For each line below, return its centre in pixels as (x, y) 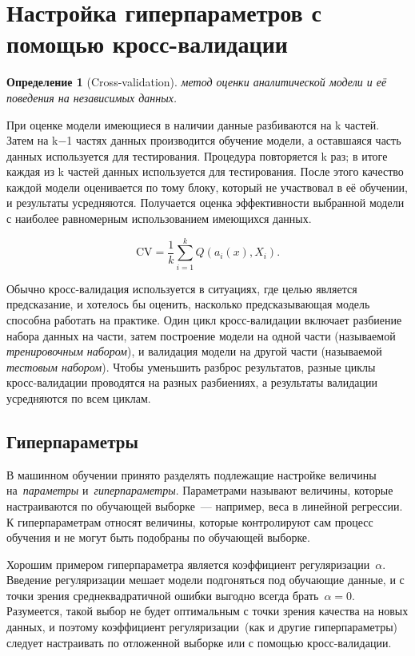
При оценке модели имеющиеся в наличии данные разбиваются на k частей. (193, 124)
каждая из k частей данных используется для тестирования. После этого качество (205, 171)
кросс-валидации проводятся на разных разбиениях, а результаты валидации (192, 382)
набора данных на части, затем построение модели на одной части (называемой (201, 335)
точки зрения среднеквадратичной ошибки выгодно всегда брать (163, 595)
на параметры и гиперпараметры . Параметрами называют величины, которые (200, 490)
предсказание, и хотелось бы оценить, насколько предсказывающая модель (188, 304)
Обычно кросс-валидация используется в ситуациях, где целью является (182, 288)
